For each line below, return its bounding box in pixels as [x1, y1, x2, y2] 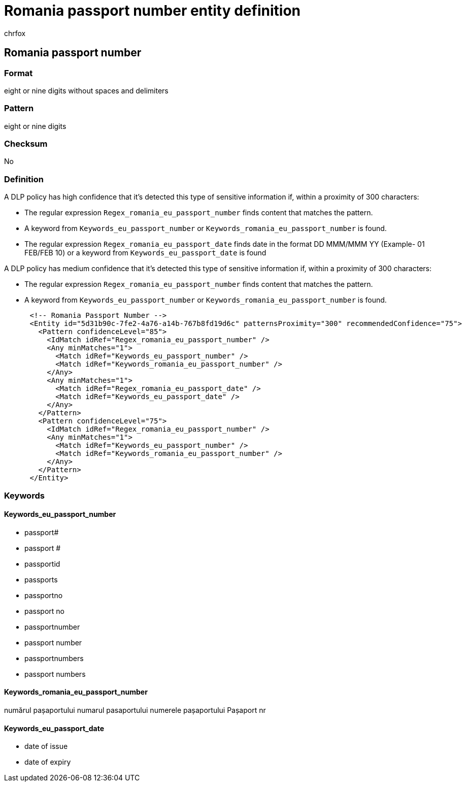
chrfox [4, 28, 26, 38]
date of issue [24, 742, 68, 751]
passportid [24, 559, 60, 568]
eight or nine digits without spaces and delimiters [4, 86, 169, 95]
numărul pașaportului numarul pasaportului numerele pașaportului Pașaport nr [4, 706, 266, 715]
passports [24, 575, 58, 584]
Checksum [4, 139, 48, 149]
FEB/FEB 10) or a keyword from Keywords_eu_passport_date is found [24, 248, 267, 257]
